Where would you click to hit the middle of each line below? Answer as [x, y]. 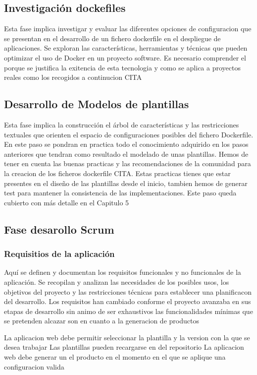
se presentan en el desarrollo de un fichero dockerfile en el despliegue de [112, 38]
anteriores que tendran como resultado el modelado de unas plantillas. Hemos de [126, 154]
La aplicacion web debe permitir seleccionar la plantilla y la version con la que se [127, 337]
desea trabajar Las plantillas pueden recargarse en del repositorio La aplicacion [124, 347]
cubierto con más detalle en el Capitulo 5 [67, 202]
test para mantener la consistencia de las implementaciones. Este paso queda [120, 193]
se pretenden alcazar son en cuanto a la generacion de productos [102, 321]
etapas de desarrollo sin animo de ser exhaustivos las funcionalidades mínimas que [128, 311]
